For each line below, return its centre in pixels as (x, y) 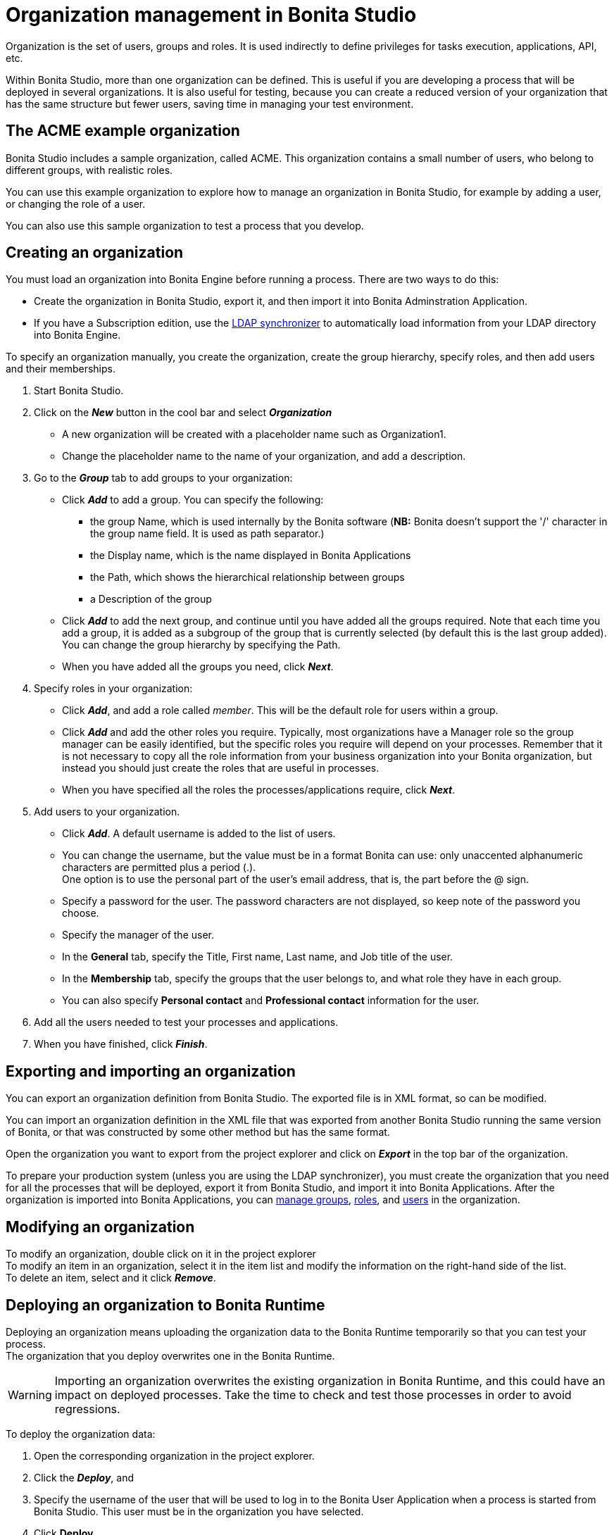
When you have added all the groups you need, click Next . (198, 667)
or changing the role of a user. (76, 203)
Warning (30, 1395)
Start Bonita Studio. (79, 391)
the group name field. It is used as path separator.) (207, 534)
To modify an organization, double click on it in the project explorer (161, 1254)
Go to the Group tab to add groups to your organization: (163, 478)
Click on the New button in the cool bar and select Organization (183, 413)
